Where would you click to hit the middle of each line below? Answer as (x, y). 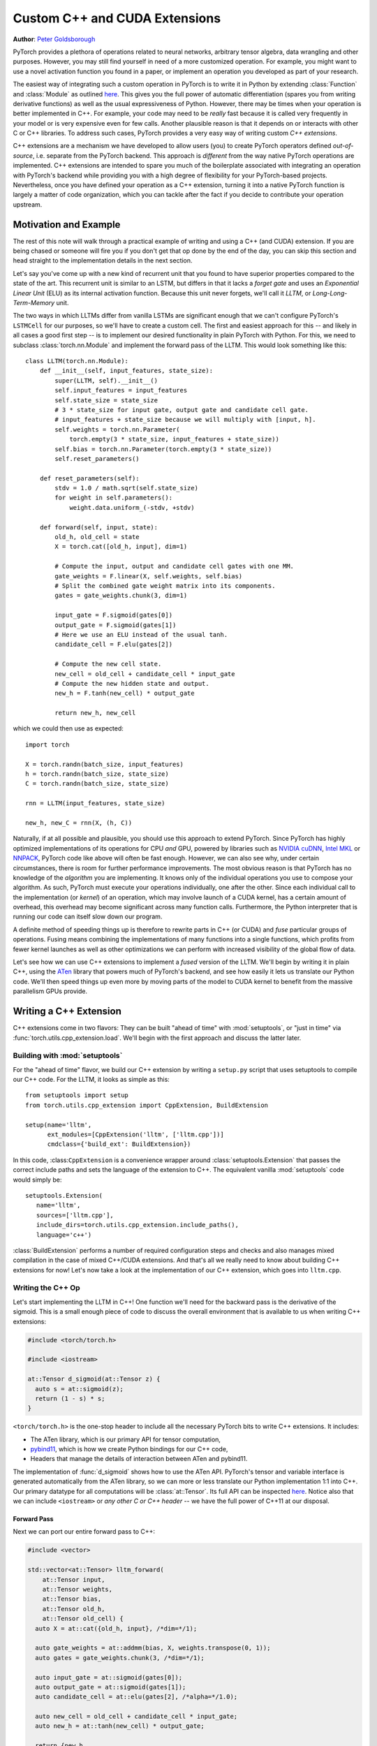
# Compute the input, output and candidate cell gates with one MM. (175, 566)
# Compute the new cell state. (108, 664)
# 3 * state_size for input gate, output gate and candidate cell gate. (182, 410)
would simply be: (37, 1180)
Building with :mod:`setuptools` (68, 1056)
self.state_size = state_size (106, 400)
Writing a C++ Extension (67, 1012)
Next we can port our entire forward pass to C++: (84, 1532)
